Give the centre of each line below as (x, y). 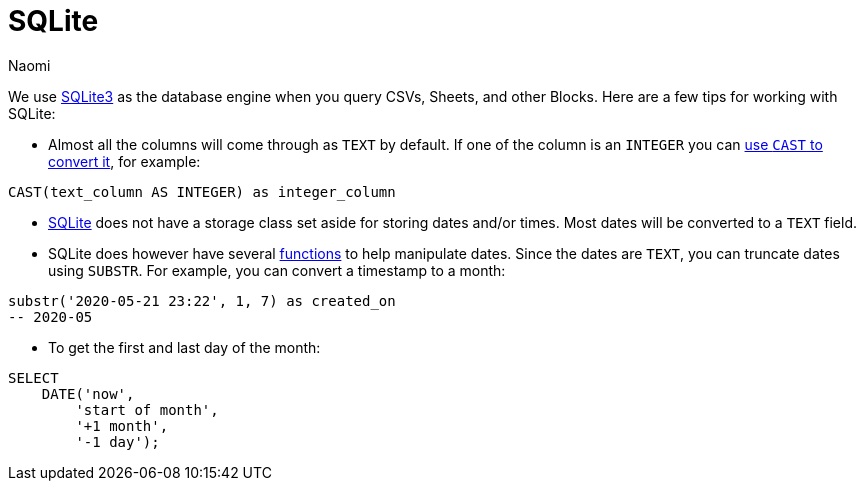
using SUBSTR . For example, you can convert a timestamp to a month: (277, 270)
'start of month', (147, 409)
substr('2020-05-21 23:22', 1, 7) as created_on (202, 300)
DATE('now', (88, 393)
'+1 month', (122, 425)
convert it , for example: (124, 161)
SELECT (33, 377)
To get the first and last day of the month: (184, 347)
